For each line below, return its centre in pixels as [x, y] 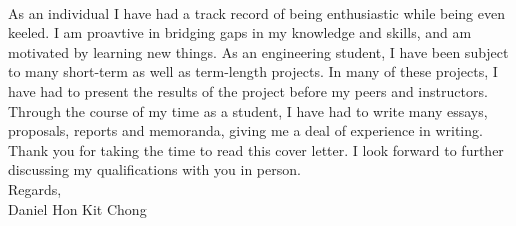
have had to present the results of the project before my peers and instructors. [248, 90]
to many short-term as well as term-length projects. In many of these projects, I [253, 71]
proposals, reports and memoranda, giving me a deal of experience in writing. [245, 130]
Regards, [35, 188]
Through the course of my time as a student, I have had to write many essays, [248, 110]
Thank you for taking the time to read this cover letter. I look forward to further [256, 149]
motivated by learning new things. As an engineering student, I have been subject [258, 51]
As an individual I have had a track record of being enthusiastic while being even [256, 12]
